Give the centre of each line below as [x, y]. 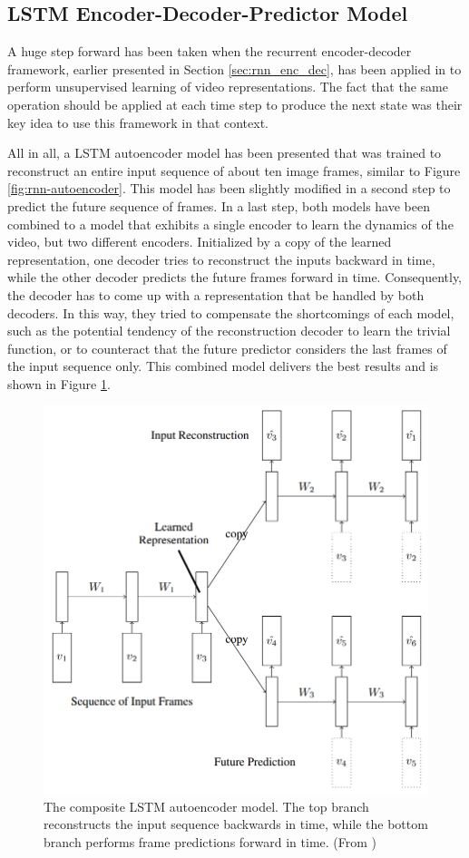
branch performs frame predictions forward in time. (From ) [210, 841]
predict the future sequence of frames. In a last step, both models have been [219, 205]
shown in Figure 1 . [59, 383]
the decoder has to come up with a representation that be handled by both [216, 294]
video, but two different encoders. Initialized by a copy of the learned [200, 242]
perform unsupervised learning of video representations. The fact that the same [228, 87]
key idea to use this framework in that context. [138, 122]
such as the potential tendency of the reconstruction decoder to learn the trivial [229, 331]
